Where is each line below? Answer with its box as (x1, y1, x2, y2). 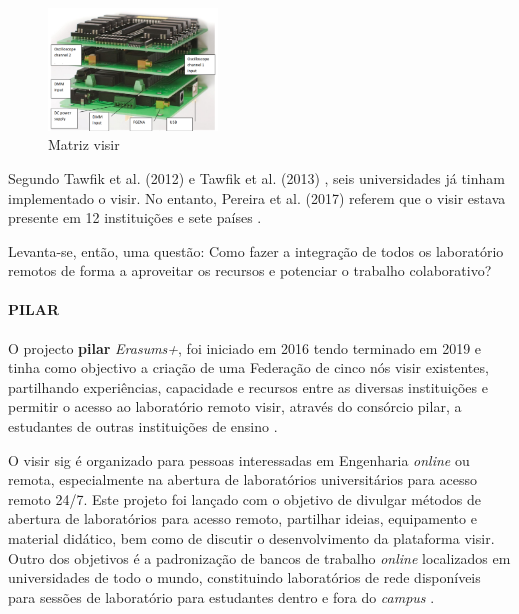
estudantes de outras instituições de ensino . (8, 416, 278, 437)
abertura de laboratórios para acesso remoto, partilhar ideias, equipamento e (8, 508, 477, 529)
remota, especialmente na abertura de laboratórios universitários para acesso (8, 469, 477, 490)
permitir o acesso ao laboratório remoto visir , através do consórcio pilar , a (8, 396, 462, 417)
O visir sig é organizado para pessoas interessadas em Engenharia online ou (8, 449, 470, 470)
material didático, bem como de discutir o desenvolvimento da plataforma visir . (8, 528, 495, 549)
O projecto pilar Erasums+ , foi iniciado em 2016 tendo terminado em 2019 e (8, 337, 482, 358)
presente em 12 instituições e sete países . (8, 207, 262, 228)
